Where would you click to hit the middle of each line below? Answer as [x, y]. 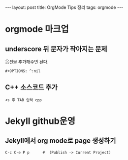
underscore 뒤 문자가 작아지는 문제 [56, 49]
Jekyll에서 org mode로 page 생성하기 [61, 141]
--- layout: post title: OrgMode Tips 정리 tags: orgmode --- [64, 7]
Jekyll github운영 [40, 121]
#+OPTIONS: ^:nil [23, 71]
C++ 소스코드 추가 [31, 87]
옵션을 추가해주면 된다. [27, 62]
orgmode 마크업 [37, 29]
